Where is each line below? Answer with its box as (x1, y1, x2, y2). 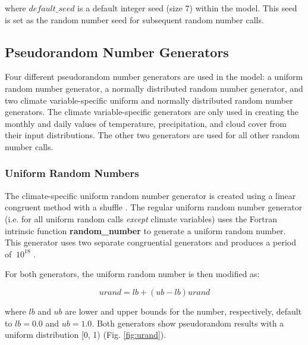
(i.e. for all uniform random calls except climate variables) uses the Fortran (5, 212, 278, 225)
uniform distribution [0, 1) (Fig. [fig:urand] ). (5, 328, 166, 341)
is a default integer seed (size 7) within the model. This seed (77, 2, 297, 14)
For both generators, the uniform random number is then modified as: (5, 268, 260, 280)
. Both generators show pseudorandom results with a (92, 316, 284, 329)
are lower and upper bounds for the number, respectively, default (65, 304, 302, 317)
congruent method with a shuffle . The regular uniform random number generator (5, 201, 303, 213)
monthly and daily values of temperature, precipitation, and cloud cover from (5, 117, 287, 129)
